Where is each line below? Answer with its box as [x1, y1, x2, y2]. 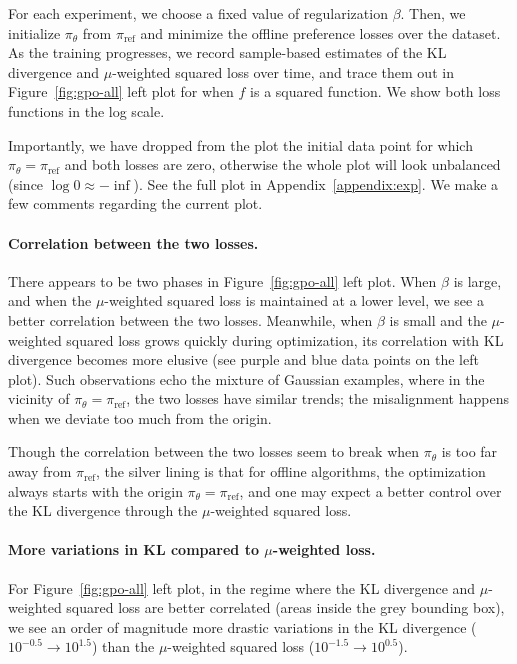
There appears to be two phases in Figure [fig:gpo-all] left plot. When [8, 270, 437, 291]
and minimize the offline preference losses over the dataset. [140, 22, 501, 43]
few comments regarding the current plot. [8, 193, 263, 214]
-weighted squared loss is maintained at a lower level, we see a [104, 290, 484, 311]
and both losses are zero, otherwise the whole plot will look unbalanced [64, 154, 501, 175]
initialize [8, 22, 61, 43]
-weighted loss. [272, 539, 376, 560]
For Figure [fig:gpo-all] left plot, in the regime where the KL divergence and [8, 577, 476, 598]
